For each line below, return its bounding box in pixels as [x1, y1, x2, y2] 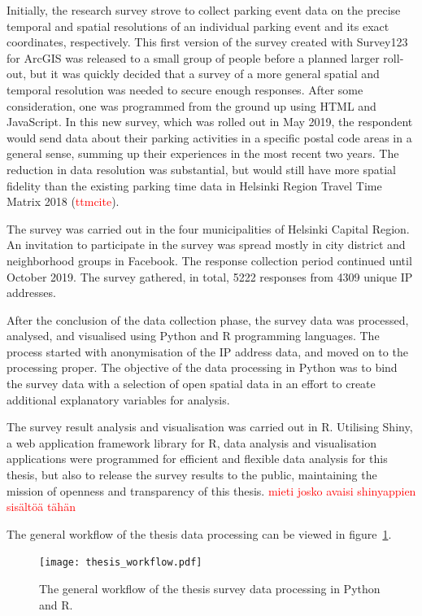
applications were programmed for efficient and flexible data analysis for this [7, 450, 388, 467]
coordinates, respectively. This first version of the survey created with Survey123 [7, 33, 408, 50]
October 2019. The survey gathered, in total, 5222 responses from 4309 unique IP [7, 268, 413, 285]
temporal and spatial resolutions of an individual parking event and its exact [7, 17, 389, 34]
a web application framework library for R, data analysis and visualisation [7, 434, 376, 451]
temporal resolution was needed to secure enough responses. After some [7, 81, 363, 98]
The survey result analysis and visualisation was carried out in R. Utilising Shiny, [7, 418, 413, 435]
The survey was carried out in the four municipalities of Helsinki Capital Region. [7, 220, 410, 237]
